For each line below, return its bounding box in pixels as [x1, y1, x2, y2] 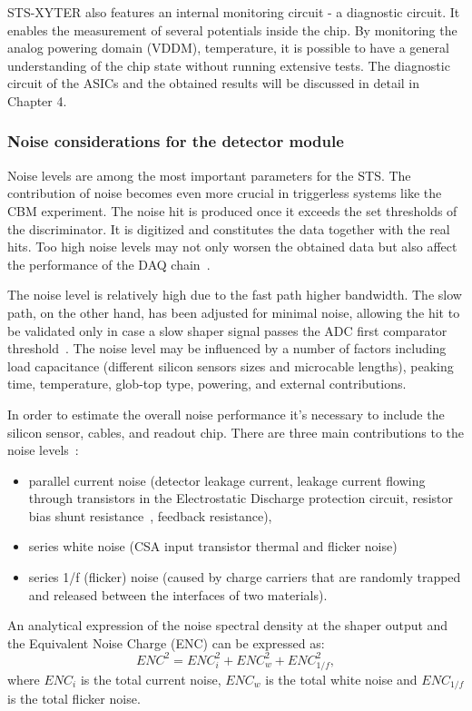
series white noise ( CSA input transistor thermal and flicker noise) [28, 537, 398, 556]
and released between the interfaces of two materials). [28, 585, 328, 604]
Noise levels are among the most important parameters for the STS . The [7, 165, 411, 184]
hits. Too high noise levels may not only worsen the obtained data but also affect [7, 237, 457, 256]
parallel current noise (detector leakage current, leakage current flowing [28, 470, 426, 489]
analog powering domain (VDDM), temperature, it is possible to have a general [7, 38, 449, 57]
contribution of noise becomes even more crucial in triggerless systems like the [7, 183, 442, 202]
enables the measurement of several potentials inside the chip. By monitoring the [7, 20, 457, 39]
